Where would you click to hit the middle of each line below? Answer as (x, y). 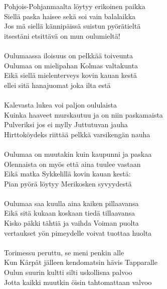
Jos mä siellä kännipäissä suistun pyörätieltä (72, 26)
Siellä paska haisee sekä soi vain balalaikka (70, 16)
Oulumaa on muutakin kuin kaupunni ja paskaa (78, 154)
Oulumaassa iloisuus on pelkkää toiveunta (68, 55)
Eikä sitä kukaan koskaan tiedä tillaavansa (70, 213)
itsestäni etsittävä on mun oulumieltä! (62, 35)
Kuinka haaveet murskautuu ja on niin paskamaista (83, 114)
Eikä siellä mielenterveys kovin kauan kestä (70, 75)
